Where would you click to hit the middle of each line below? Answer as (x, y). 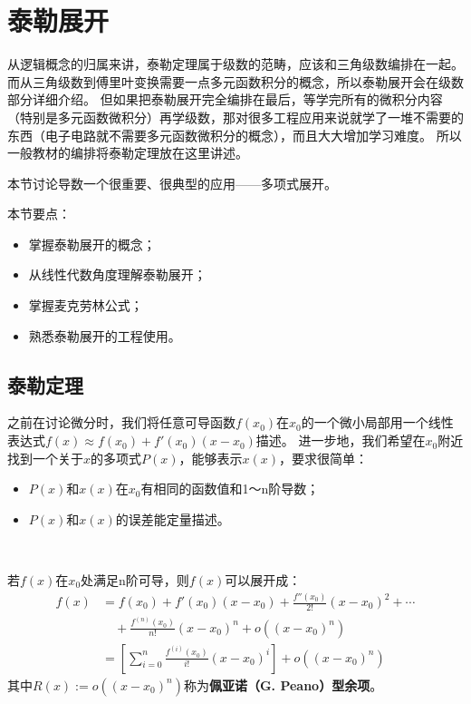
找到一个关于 (45, 458)
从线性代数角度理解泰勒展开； (117, 274)
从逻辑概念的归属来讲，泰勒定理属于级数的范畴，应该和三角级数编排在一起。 (235, 64)
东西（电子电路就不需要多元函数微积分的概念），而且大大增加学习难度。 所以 (235, 135)
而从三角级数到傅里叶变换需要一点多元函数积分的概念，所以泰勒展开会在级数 (235, 81)
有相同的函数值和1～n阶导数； (230, 489)
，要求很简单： (323, 458)
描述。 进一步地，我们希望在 (341, 440)
